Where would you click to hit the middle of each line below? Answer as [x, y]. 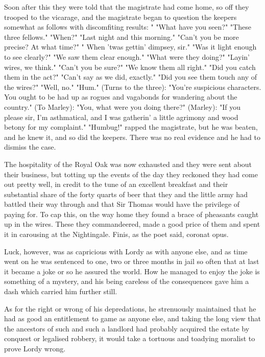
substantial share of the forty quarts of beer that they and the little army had [126, 194]
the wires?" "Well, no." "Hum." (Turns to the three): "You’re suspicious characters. [133, 87]
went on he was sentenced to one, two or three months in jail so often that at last [132, 261]
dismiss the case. [30, 147]
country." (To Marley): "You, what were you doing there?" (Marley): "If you [122, 106]
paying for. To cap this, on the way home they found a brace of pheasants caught [131, 214]
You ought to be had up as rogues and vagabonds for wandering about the [121, 97]
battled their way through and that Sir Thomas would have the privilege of [122, 204]
